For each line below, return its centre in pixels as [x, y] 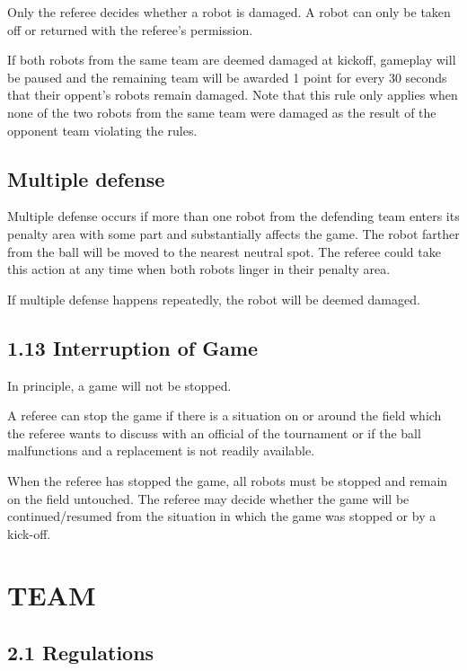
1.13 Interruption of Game [133, 347]
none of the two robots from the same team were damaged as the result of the [222, 112]
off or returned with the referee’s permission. [130, 29]
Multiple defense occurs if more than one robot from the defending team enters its [233, 216]
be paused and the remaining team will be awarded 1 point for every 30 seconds [227, 77]
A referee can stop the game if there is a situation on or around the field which [225, 415]
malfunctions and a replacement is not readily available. [161, 450]
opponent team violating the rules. [102, 130]
